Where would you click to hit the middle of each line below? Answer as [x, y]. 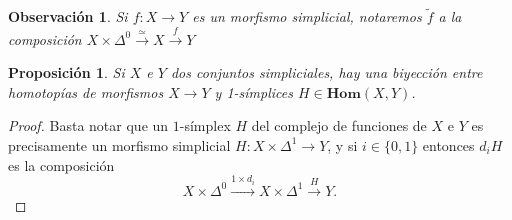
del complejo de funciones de [339, 125]
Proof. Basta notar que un [88, 125]
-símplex [205, 125]
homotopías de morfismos [86, 91]
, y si [342, 144]
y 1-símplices [253, 91]
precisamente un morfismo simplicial [119, 144]
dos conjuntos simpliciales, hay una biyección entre [326, 72]
